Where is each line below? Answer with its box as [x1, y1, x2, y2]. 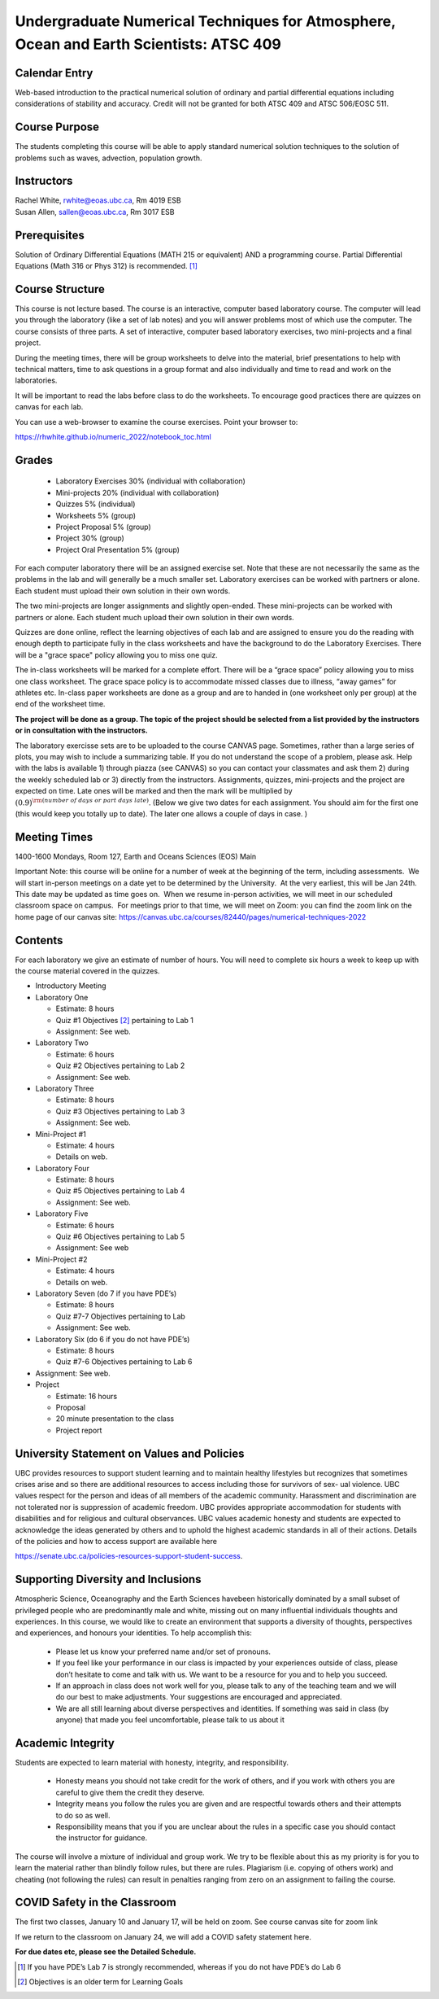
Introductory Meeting [35, 981, 106, 991]
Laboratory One [35, 992, 89, 1002]
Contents [15, 933, 63, 947]
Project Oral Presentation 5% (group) [55, 545, 180, 554]
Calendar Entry [15, 66, 93, 80]
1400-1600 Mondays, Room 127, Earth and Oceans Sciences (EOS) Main [15, 851, 257, 861]
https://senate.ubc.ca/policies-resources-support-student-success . [15, 1551, 243, 1561]
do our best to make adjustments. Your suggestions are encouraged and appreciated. [55, 1692, 342, 1702]
